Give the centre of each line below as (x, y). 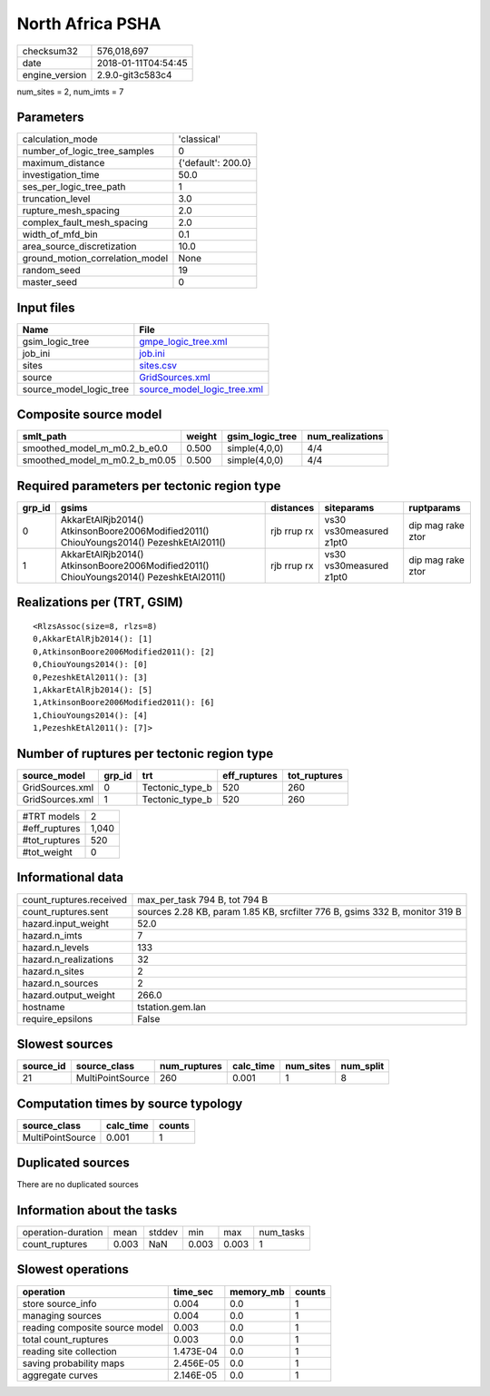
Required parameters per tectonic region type (149, 486)
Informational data (70, 877)
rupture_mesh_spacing (71, 211)
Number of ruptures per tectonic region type (145, 753)
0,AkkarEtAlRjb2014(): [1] (93, 639)
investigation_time (61, 175)
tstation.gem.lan (171, 1007)
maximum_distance (64, 163)
